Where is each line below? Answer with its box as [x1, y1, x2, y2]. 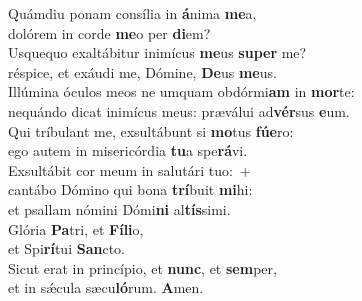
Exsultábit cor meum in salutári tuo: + [8, 159, 251, 180]
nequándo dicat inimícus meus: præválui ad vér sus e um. [8, 100, 350, 121]
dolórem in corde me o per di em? [8, 22, 211, 43]
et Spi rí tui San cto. [8, 238, 125, 259]
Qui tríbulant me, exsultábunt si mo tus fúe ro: [8, 120, 294, 141]
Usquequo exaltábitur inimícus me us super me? [8, 42, 307, 63]
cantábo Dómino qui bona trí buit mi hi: [8, 179, 253, 200]
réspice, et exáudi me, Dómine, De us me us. [8, 61, 277, 82]
